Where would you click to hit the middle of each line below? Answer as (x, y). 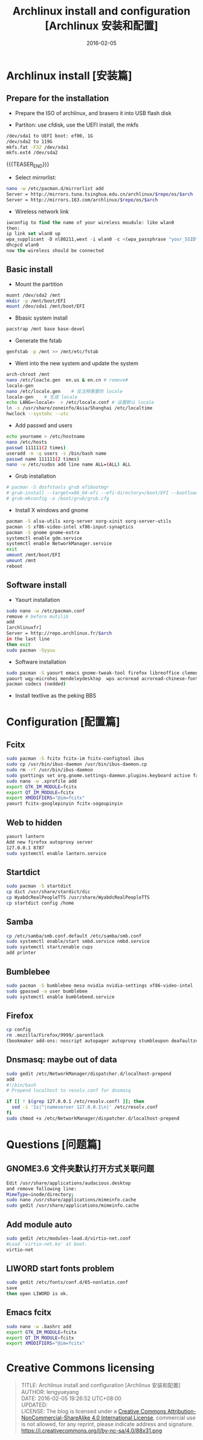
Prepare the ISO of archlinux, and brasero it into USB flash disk (93, 113)
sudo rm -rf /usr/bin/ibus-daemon (50, 770)
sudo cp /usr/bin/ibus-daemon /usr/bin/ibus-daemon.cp (77, 764)
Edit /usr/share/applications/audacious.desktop (69, 1183)
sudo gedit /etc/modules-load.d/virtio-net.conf (69, 1238)
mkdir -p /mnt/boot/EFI (36, 301)
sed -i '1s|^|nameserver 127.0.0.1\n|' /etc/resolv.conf (85, 1107)
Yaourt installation (37, 599)
